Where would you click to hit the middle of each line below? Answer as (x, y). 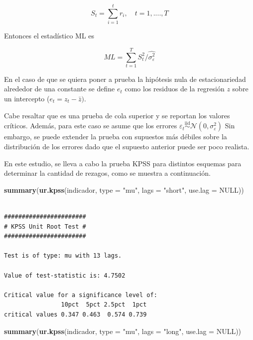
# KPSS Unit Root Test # (45, 226)
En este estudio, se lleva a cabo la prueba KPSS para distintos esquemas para (123, 163)
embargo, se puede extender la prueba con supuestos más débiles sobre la (116, 137)
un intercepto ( (27, 99)
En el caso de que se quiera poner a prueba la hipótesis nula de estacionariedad (125, 79)
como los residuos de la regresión (175, 89)
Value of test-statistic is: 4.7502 (65, 275)
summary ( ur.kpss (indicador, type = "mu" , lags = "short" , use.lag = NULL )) (124, 189)
